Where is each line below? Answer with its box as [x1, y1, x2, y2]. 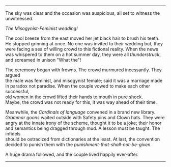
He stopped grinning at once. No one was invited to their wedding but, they [5, 41, 163, 46]
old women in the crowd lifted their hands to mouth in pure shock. [5, 94, 144, 100]
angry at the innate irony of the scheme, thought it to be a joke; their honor [5, 120, 162, 126]
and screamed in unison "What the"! [5, 57, 81, 63]
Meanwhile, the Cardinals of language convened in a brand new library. [5, 109, 156, 115]
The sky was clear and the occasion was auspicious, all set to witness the [5, 10, 160, 16]
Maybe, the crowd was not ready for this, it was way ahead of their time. [5, 99, 157, 105]
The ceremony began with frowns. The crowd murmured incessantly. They [5, 67, 162, 73]
